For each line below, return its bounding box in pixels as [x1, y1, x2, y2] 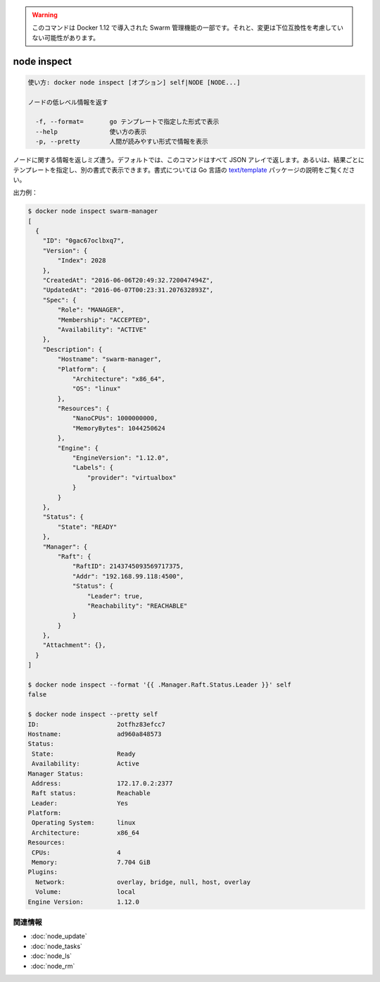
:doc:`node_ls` [30, 952, 72, 960]
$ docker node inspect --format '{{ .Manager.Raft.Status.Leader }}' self [27, 681, 292, 689]
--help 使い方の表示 [35, 128, 147, 135]
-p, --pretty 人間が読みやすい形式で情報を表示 [35, 137, 209, 146]
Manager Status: [27, 769, 84, 778]
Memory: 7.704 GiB [32, 859, 151, 866]
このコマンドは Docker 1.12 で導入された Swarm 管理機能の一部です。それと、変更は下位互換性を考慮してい [32, 23, 344, 32]
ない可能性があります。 [32, 33, 100, 42]
